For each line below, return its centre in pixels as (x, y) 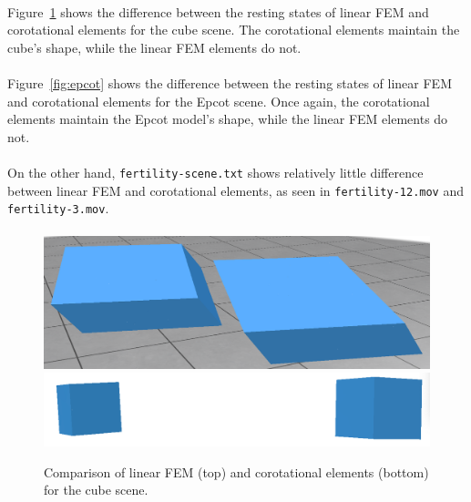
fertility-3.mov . (58, 208)
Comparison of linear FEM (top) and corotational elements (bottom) (236, 471)
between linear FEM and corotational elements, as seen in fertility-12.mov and (236, 190)
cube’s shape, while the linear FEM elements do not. (154, 47)
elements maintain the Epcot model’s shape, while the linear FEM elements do (228, 119)
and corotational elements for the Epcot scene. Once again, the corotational (219, 101)
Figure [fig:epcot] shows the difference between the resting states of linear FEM (230, 82)
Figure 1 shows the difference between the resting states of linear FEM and (218, 11)
